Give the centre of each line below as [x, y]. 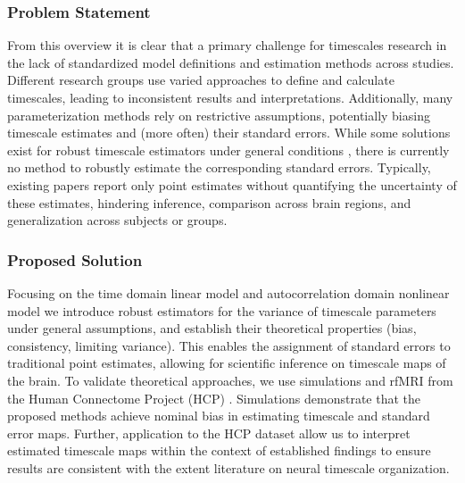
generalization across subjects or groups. [117, 220]
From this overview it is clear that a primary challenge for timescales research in [227, 45]
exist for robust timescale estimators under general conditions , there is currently [228, 150]
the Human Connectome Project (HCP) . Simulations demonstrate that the [214, 398]
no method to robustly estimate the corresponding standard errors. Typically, [219, 167]
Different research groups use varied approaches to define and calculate [201, 80]
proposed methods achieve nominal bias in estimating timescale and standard [219, 416]
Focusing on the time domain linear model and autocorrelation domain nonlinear [228, 292]
